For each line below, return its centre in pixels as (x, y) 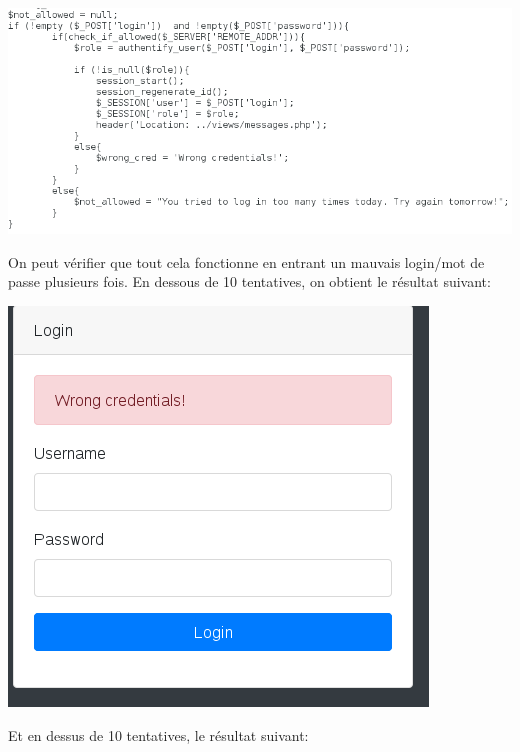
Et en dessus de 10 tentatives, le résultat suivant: (158, 734)
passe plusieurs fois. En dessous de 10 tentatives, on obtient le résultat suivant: (249, 281)
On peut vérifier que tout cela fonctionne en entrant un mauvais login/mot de (246, 261)
